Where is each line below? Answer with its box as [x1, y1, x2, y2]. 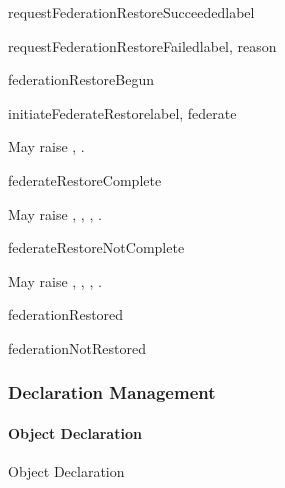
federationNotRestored [8, 337, 147, 358]
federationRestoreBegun [8, 69, 154, 90]
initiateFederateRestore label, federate [8, 102, 237, 123]
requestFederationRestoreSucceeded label [8, 2, 255, 22]
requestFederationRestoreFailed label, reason [8, 35, 277, 56]
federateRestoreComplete [8, 169, 162, 190]
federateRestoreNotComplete [8, 237, 185, 258]
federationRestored [8, 304, 124, 325]
